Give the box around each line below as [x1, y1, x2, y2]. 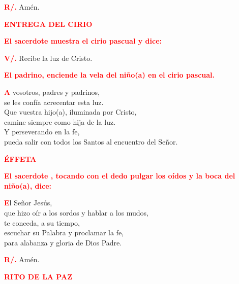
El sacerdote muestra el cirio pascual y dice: [4, 35, 162, 46]
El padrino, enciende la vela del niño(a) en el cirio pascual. [4, 69, 215, 80]
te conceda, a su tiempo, [4, 217, 80, 228]
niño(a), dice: [4, 180, 51, 191]
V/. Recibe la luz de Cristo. [4, 52, 93, 63]
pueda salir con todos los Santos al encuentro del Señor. [4, 136, 178, 147]
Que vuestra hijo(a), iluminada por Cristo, [4, 106, 137, 117]
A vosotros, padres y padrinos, [4, 86, 100, 97]
